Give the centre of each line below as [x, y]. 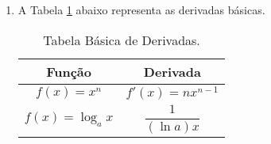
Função [69, 71]
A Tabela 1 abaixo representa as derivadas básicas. [141, 9]
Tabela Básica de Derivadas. [122, 40]
